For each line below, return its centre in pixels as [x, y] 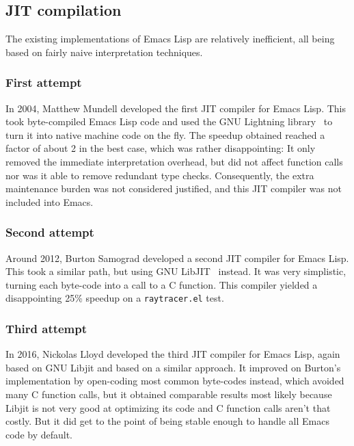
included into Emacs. [50, 201]
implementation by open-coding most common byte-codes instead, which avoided [175, 381]
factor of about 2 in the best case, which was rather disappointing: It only [161, 148]
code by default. [39, 434]
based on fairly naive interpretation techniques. [104, 52]
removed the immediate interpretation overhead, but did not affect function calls [174, 161]
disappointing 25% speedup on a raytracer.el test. [115, 298]
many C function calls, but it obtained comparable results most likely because [169, 394]
